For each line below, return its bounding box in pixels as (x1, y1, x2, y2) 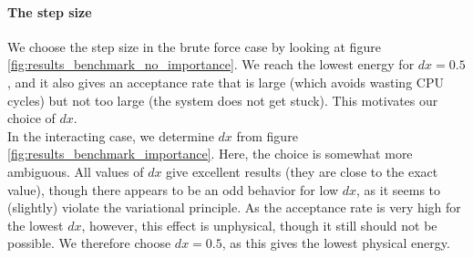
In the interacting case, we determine (7, 126, 214, 145)
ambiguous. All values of (7, 161, 144, 181)
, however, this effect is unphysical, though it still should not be (81, 215, 437, 234)
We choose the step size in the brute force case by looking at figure (7, 36, 381, 56)
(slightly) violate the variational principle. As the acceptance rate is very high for (7, 198, 461, 217)
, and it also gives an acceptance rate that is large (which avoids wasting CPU (7, 72, 444, 91)
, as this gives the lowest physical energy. (221, 233, 450, 253)
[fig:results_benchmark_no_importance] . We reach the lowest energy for (7, 55, 415, 74)
